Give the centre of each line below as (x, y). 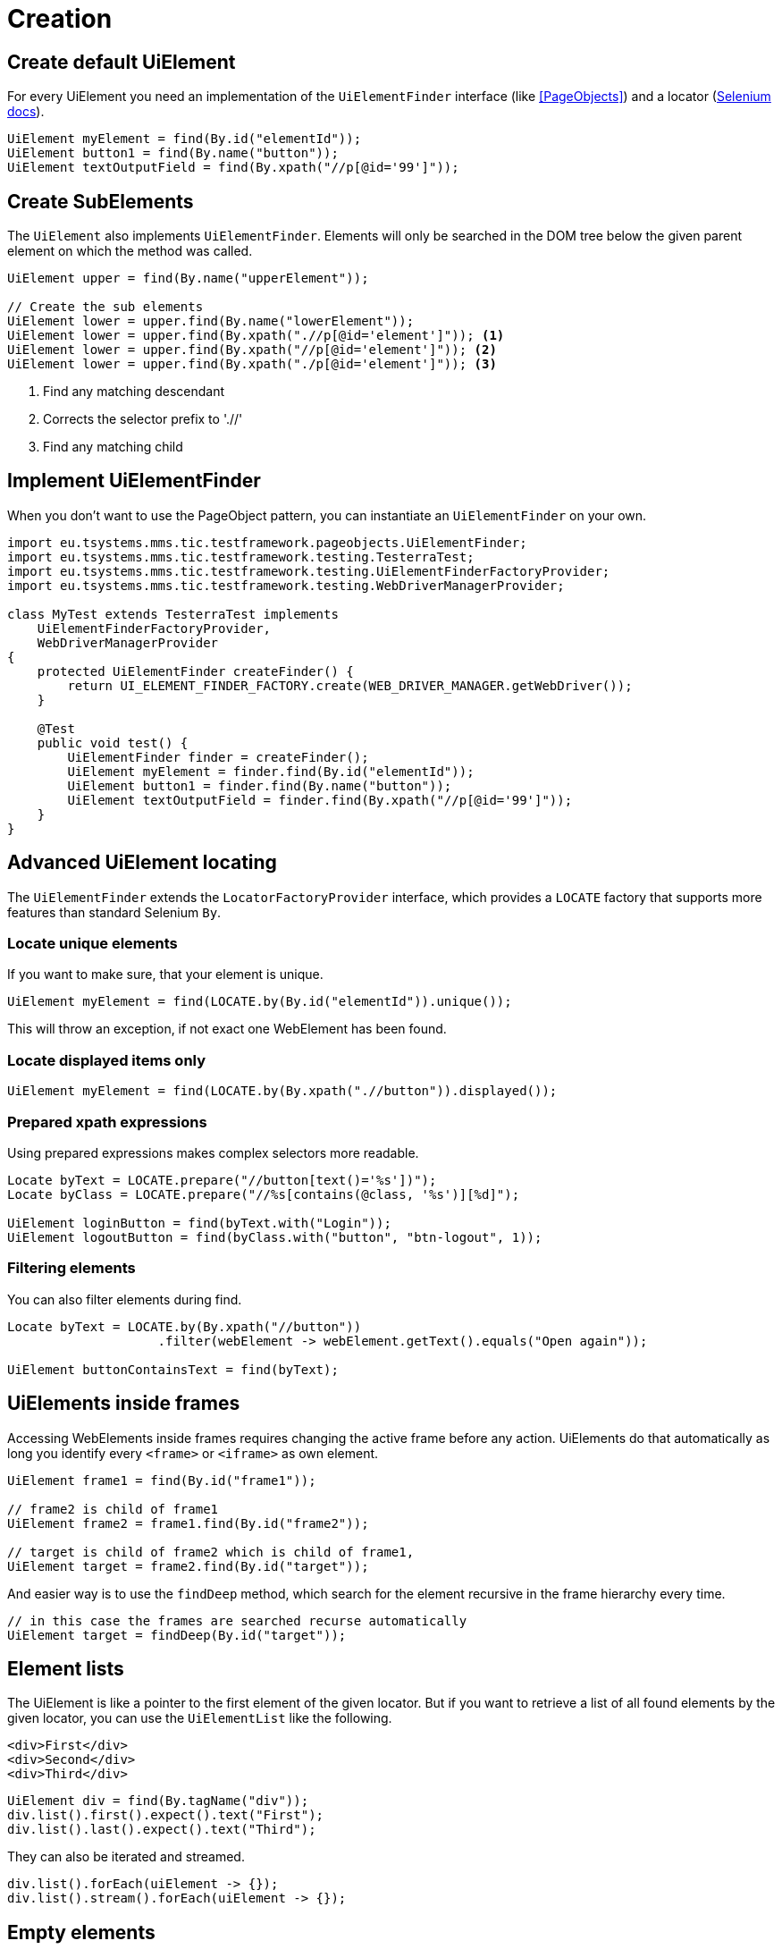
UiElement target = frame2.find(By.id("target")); (188, 1566)
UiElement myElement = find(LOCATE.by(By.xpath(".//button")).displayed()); (282, 1091)
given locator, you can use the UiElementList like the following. (200, 1718)
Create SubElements (101, 201)
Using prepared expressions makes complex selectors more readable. (213, 1152)
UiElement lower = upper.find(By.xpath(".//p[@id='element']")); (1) (256, 336)
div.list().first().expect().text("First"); (166, 1815)
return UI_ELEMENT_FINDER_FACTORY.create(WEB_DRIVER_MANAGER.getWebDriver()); (350, 685)
